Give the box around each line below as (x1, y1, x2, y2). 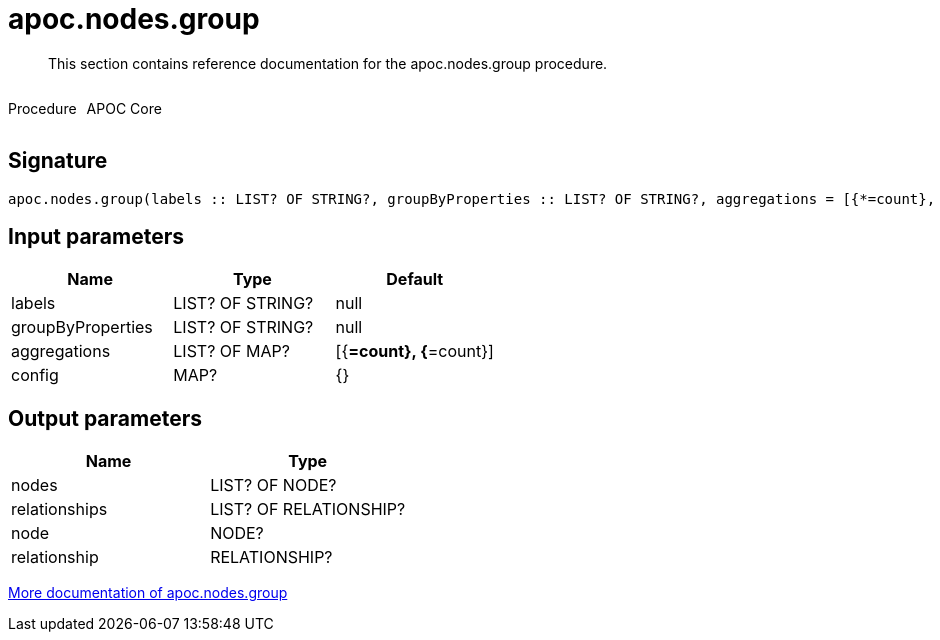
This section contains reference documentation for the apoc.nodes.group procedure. (48, 54, 608, 72)
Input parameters (8, 224, 185, 250)
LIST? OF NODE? (210, 475, 337, 496)
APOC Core (86, 99, 162, 117)
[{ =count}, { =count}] (335, 341, 494, 362)
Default (386, 269, 444, 290)
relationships (11, 499, 108, 520)
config (11, 365, 59, 386)
